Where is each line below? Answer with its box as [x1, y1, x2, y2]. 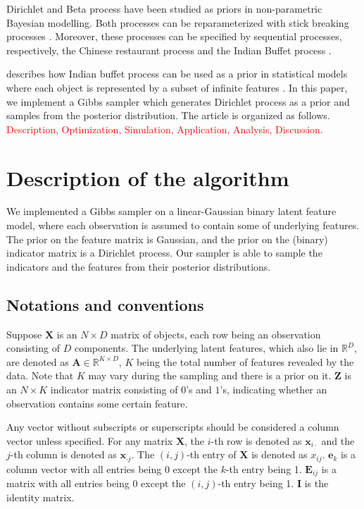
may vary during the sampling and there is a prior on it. [88, 368, 332, 383]
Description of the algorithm [6, 163, 289, 192]
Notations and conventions [6, 293, 204, 315]
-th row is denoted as [211, 433, 302, 448]
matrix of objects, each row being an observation [111, 326, 321, 341]
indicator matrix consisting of [50, 382, 178, 397]
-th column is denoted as [10, 447, 117, 462]
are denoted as [6, 354, 69, 369]
